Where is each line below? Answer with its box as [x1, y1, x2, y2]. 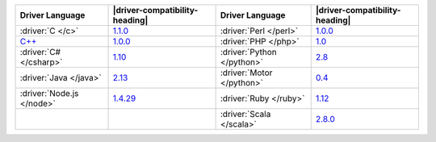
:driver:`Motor [220, 67, 273, 78]
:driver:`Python [220, 47, 278, 57]
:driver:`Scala [220, 109, 271, 119]
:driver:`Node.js [19, 88, 79, 98]
